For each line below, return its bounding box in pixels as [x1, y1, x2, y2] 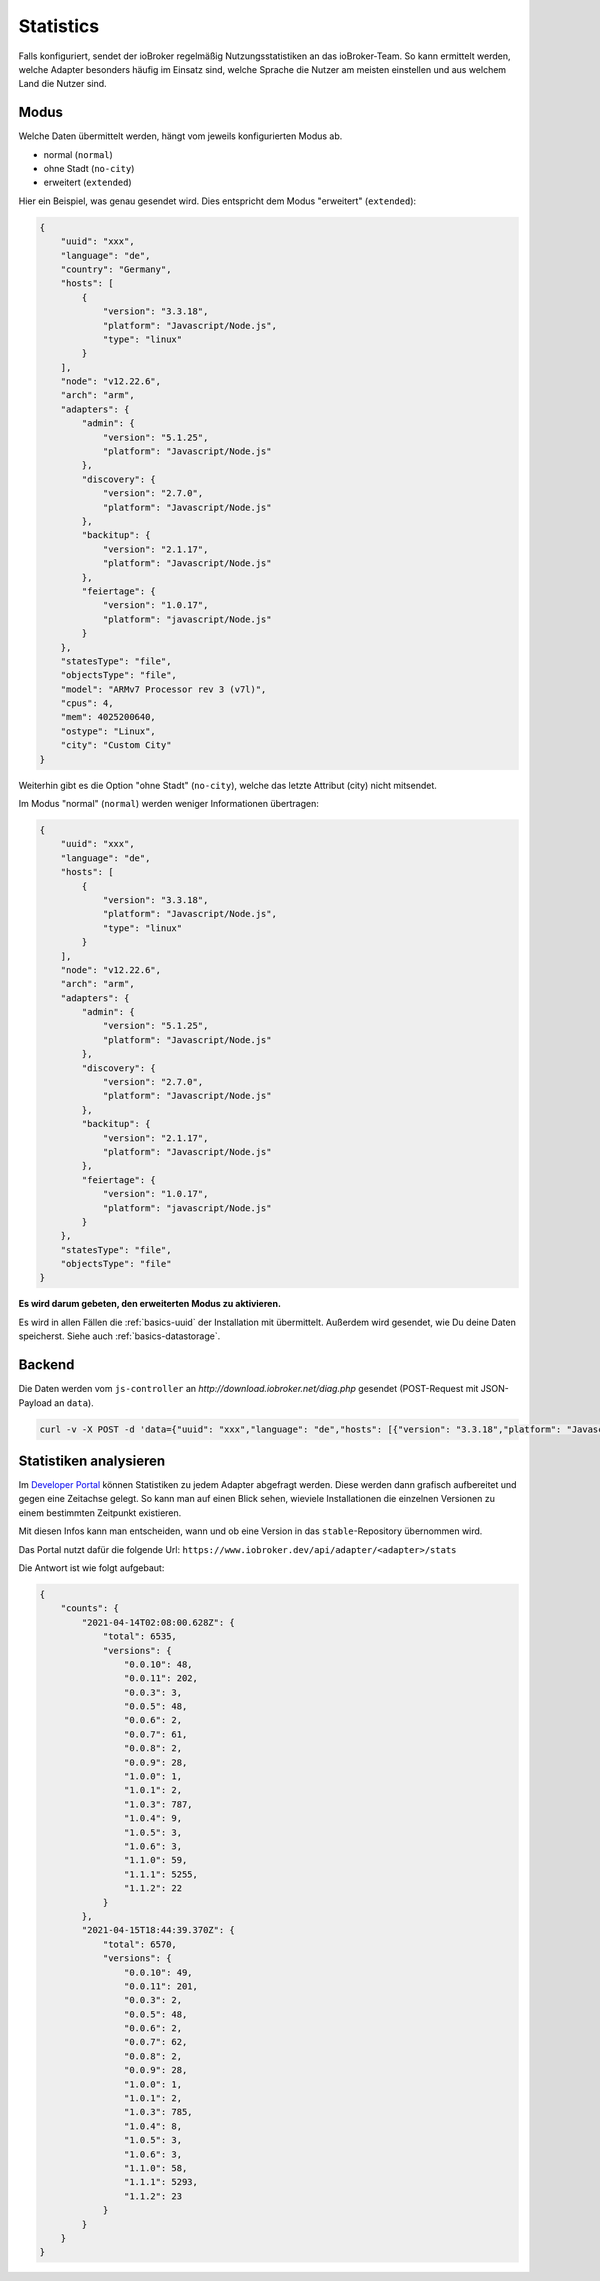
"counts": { [60, 1603, 120, 1614]
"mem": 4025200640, [60, 711, 157, 723]
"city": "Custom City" [60, 740, 172, 751]
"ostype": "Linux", [60, 725, 157, 737]
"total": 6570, [102, 1938, 177, 1950]
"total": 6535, [102, 1631, 177, 1642]
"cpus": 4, [60, 698, 114, 709]
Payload [18, 1396, 52, 1409]
